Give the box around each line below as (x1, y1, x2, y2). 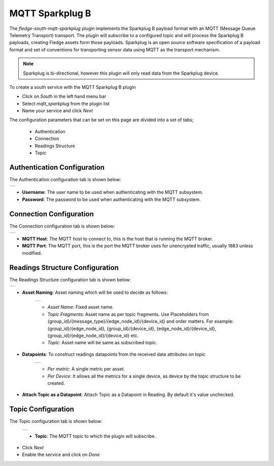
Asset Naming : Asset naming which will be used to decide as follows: (22, 289, 168, 295)
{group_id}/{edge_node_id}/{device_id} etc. (47, 332, 139, 339)
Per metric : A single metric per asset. (47, 366, 125, 372)
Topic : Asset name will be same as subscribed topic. (47, 340, 157, 346)
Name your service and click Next (22, 108, 93, 114)
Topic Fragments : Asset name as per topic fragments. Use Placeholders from (47, 311, 209, 317)
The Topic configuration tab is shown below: (9, 418, 102, 424)
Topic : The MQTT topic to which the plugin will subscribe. (35, 433, 156, 439)
